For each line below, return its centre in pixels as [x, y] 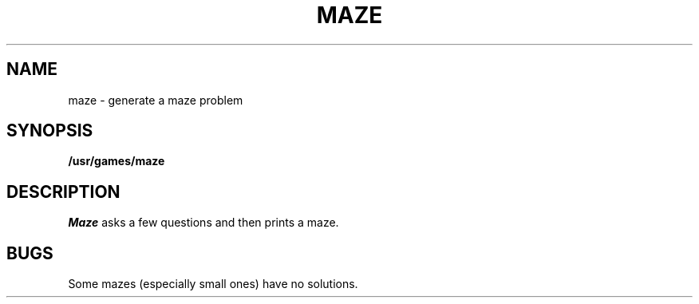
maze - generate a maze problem [156, 100]
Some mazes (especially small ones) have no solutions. [213, 284]
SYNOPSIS [50, 131]
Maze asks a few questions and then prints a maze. [203, 223]
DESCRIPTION [63, 191]
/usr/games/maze [116, 161]
